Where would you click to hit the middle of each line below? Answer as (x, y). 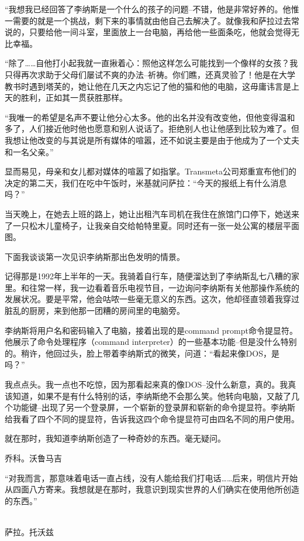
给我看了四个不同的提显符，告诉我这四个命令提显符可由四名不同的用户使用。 (152, 418)
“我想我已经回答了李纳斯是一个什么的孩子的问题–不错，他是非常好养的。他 (148, 9)
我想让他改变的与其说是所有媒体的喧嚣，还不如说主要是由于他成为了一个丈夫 (152, 140)
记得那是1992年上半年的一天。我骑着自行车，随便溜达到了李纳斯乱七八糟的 (148, 276)
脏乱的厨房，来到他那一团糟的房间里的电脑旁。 (95, 311)
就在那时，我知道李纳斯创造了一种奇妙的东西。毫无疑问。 (115, 438)
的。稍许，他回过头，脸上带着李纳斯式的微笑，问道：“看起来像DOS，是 (142, 353)
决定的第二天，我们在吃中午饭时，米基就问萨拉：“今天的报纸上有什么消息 (146, 182)
